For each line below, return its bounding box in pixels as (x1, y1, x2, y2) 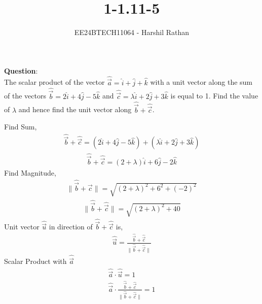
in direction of (49, 221, 93, 232)
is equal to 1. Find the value (170, 90, 258, 101)
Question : (4, 65, 38, 76)
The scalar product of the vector (4, 77, 105, 87)
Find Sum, (4, 121, 37, 132)
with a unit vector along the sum (150, 77, 253, 87)
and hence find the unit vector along (18, 104, 132, 115)
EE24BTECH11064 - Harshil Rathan (74, 27, 190, 38)
